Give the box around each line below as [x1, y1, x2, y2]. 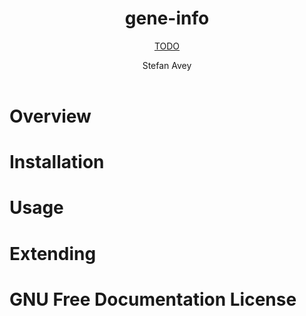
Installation [9, 151, 105, 174]
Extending [9, 242, 97, 265]
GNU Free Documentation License [9, 288, 297, 311]
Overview [9, 105, 92, 127]
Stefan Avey [142, 59, 192, 71]
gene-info [124, 7, 210, 30]
